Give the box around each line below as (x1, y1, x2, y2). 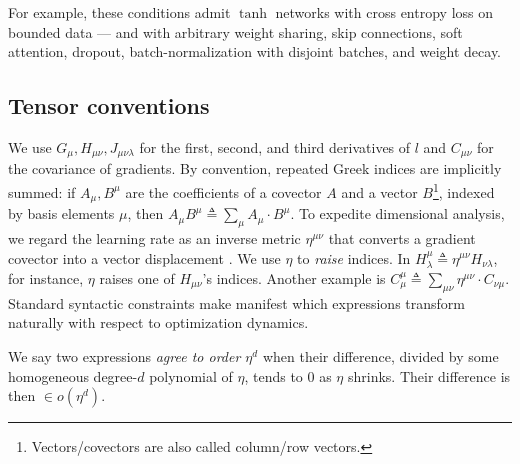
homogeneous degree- (8, 365, 138, 386)
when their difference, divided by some (262, 345, 499, 366)
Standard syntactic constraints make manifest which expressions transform (8, 292, 465, 313)
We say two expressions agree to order (8, 345, 241, 366)
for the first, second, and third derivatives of (139, 136, 411, 157)
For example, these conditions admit (8, 2, 231, 22)
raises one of (99, 267, 175, 288)
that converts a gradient (328, 227, 476, 248)
